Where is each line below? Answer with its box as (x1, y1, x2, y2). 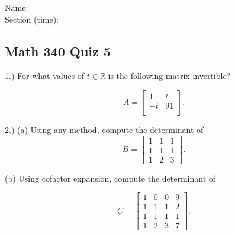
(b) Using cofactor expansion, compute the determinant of (5, 172, 216, 184)
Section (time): (5, 12, 59, 25)
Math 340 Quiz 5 (5, 42, 111, 60)
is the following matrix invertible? (108, 69, 231, 82)
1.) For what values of (5, 69, 85, 82)
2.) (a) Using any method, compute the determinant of (5, 123, 204, 135)
